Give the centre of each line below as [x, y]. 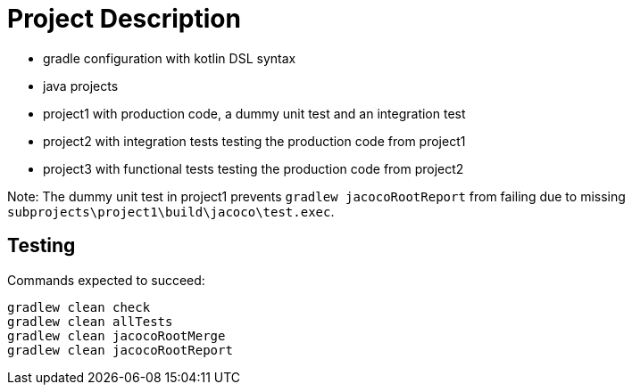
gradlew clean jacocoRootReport [120, 350]
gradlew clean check [79, 307]
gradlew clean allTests [90, 321]
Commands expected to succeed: [106, 280]
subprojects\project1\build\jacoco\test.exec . [171, 211]
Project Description [124, 19]
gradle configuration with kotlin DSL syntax [170, 58]
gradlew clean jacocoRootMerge [116, 335]
